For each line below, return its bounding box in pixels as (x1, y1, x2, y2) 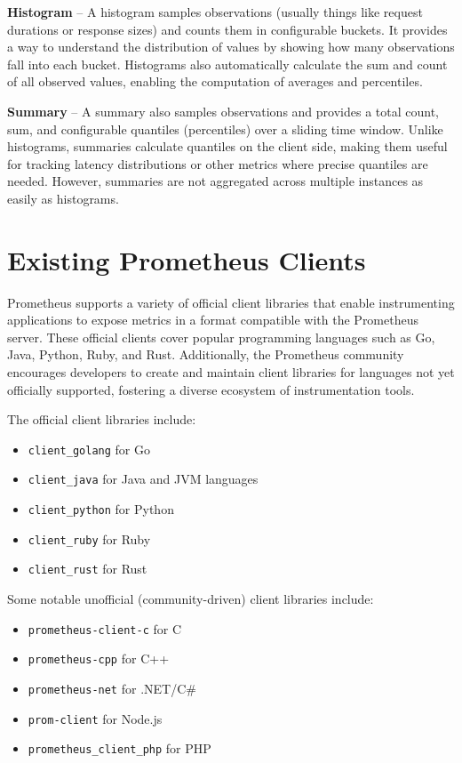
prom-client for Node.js (28, 709, 163, 727)
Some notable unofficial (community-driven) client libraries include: (7, 590, 374, 608)
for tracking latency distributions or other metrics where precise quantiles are (7, 154, 428, 173)
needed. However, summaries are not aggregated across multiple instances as (7, 172, 424, 190)
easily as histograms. (7, 189, 119, 207)
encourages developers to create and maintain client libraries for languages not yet (7, 363, 455, 381)
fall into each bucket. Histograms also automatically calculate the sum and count (7, 54, 448, 73)
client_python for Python (28, 500, 174, 518)
